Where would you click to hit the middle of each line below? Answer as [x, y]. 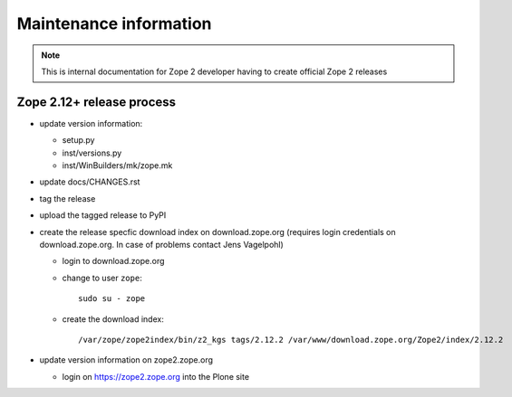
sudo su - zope [112, 299]
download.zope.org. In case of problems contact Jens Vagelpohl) [162, 244]
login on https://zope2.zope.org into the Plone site [155, 376]
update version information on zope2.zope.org [126, 360]
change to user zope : [102, 278]
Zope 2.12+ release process [97, 102]
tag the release [68, 198]
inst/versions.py [92, 153]
